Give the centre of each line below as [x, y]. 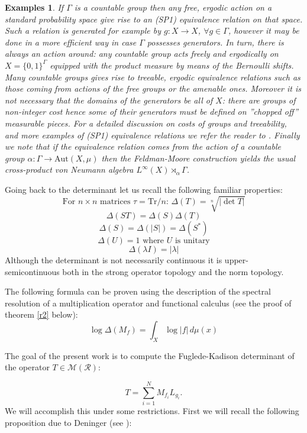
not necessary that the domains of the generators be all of [109, 100]
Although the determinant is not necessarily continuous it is [114, 260]
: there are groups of [259, 100]
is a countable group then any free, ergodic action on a [173, 7]
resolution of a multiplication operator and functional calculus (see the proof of [148, 303]
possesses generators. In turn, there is [215, 42]
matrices [115, 201]
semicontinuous [32, 271]
